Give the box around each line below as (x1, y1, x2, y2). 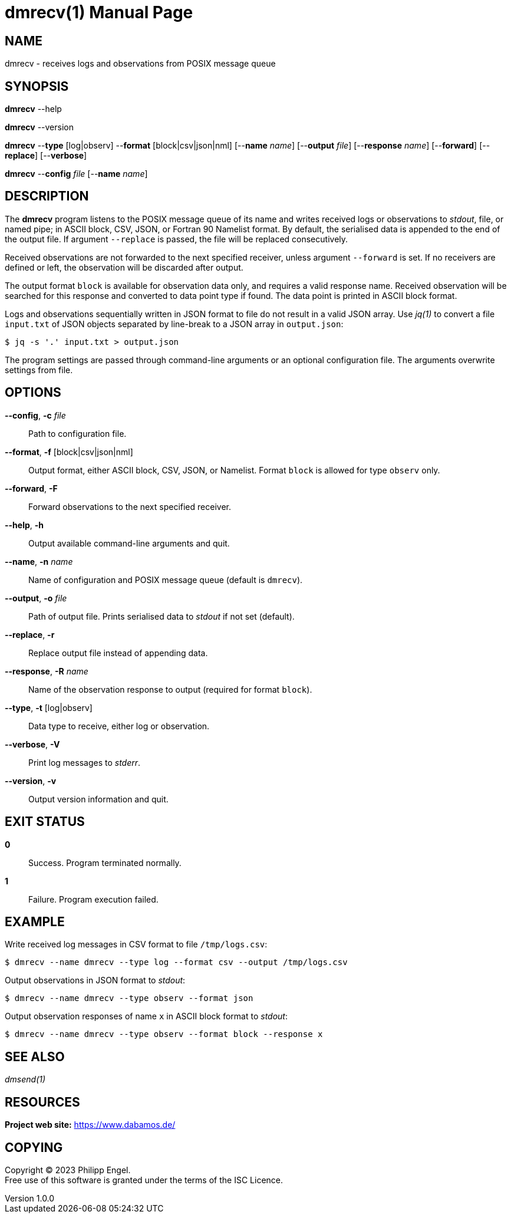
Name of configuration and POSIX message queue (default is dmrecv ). (28, 574, 303, 585)
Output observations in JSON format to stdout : (5, 975, 186, 986)
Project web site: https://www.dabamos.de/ (5, 1120, 176, 1130)
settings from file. (5, 364, 73, 375)
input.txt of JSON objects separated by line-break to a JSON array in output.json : (5, 318, 344, 329)
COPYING (5, 1140, 63, 1155)
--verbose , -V (5, 739, 60, 749)
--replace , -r (5, 629, 55, 640)
